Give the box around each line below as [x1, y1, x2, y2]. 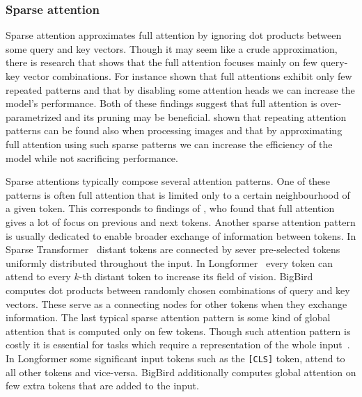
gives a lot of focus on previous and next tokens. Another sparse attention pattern [6, 214, 356, 229]
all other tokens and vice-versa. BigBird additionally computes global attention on [6, 364, 356, 379]
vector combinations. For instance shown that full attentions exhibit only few [23, 69, 352, 83]
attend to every [6, 269, 71, 284]
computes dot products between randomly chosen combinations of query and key [6, 282, 350, 297]
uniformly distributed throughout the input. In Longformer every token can [6, 255, 333, 270]
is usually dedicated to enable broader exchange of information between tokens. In [6, 228, 356, 243]
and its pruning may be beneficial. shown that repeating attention [64, 109, 347, 124]
